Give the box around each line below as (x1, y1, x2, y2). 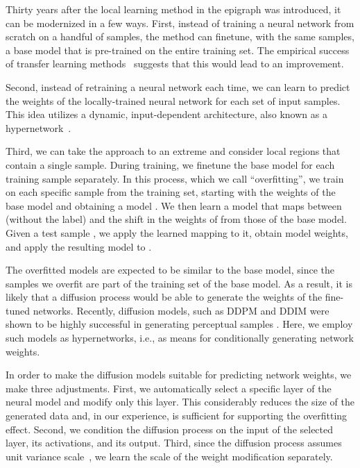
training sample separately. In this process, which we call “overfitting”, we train (6, 171, 344, 185)
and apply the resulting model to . (6, 239, 152, 253)
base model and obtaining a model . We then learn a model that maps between (6, 198, 342, 212)
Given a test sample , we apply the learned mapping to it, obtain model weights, (6, 225, 348, 240)
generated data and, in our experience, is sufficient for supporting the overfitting (6, 408, 348, 423)
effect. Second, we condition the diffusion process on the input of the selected (6, 421, 334, 436)
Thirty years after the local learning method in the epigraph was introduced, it (6, 2, 341, 16)
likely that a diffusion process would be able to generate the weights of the (6, 290, 323, 304)
